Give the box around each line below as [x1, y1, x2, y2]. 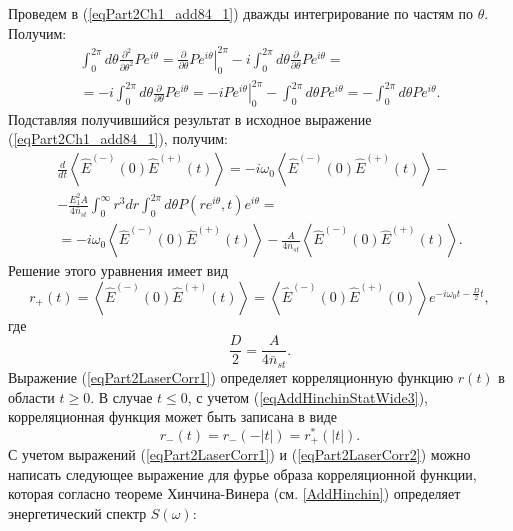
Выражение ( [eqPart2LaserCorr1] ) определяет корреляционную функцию [8, 366, 454, 387]
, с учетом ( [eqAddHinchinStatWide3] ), [187, 386, 428, 407]
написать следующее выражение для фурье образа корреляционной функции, [8, 463, 477, 484]
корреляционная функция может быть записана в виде [8, 406, 338, 427]
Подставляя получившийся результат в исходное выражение [8, 108, 372, 129]
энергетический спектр [8, 503, 147, 523]
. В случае [90, 386, 153, 407]
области [8, 386, 55, 407]
